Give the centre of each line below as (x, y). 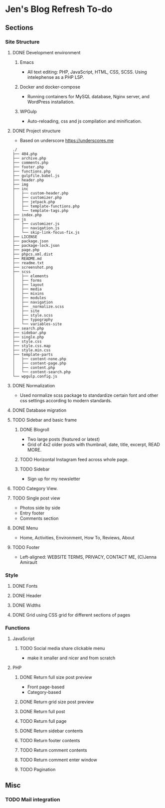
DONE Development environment (46, 52)
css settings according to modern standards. (66, 400)
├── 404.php (25, 154)
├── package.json (30, 241)
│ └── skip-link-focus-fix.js (46, 232)
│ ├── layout (28, 285)
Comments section (39, 518)
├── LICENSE (25, 237)
